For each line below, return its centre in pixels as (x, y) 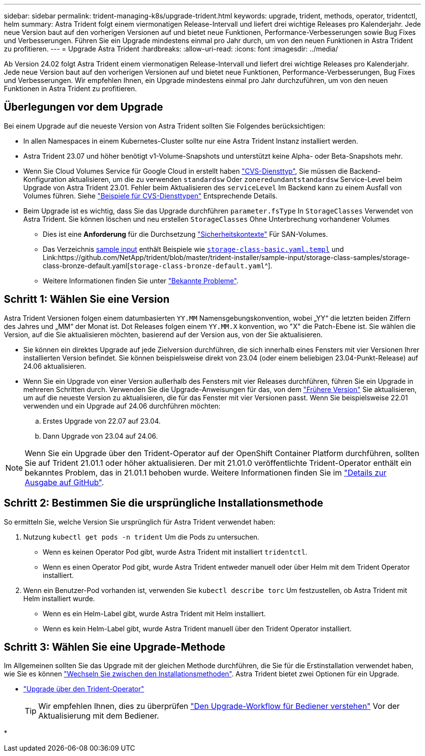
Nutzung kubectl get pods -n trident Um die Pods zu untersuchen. (141, 537)
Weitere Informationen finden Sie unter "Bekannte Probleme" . (141, 280)
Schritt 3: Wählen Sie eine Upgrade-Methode (115, 647)
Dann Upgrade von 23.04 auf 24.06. (100, 436)
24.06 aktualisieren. (55, 366)
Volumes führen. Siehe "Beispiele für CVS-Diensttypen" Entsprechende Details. (150, 196)
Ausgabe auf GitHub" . (65, 482)
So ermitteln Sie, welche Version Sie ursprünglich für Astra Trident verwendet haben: (140, 522)
